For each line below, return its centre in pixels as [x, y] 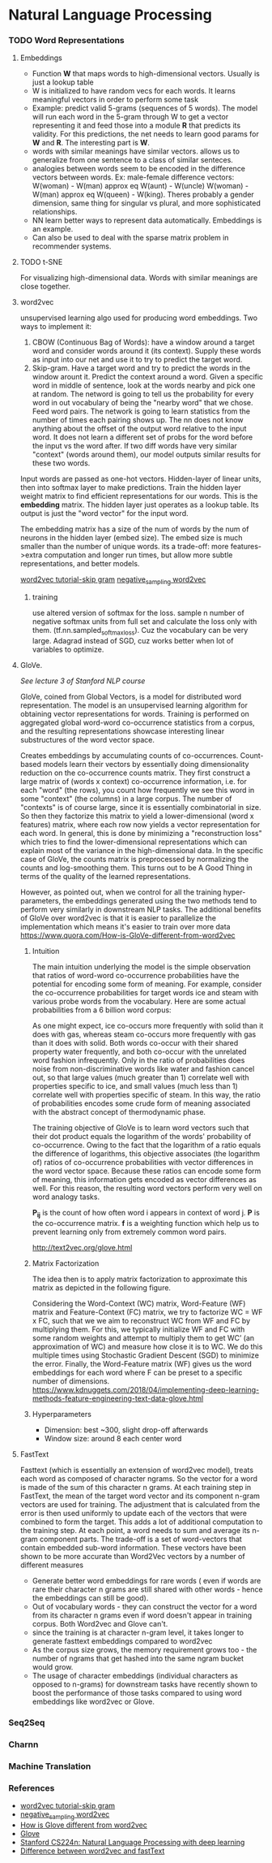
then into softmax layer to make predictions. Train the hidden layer [130, 487]
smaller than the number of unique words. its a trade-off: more [124, 547]
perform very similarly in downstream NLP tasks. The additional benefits [140, 910]
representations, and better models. [80, 564]
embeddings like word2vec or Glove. [93, 1701]
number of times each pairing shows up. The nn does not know [138, 420]
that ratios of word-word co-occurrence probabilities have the [136, 976]
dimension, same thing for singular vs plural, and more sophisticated [147, 203]
